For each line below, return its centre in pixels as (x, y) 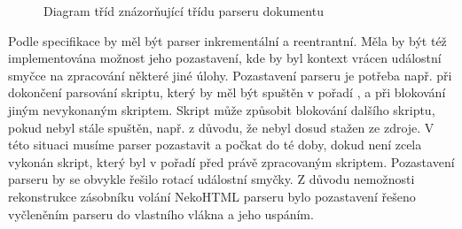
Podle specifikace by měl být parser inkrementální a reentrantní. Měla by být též (227, 40)
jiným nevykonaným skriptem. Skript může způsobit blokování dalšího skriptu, (222, 109)
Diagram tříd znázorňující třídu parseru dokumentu (184, 11)
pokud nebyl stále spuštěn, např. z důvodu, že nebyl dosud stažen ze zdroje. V (221, 127)
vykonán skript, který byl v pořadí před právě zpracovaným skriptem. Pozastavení (231, 161)
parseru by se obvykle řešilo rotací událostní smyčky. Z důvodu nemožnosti (211, 179)
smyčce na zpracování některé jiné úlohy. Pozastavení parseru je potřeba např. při (230, 75)
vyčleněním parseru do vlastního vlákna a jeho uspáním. (161, 214)
